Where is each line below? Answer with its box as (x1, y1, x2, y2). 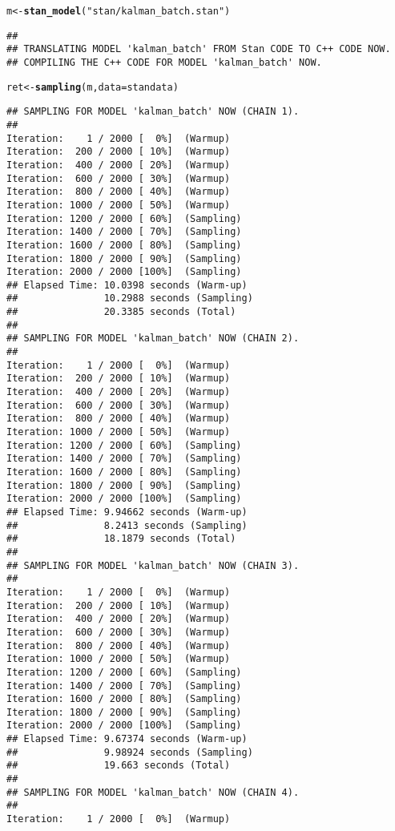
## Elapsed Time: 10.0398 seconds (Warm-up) (6, 279, 248, 291)
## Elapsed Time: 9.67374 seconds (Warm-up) (6, 733, 248, 745)
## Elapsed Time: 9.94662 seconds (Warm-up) (6, 506, 248, 518)
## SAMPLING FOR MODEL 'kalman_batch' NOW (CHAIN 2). (6, 333, 300, 345)
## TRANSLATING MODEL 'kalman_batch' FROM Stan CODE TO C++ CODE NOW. (6, 43, 391, 55)
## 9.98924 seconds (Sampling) (6, 746, 253, 758)
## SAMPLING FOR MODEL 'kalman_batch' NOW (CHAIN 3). (6, 559, 300, 571)
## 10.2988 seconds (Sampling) (6, 292, 253, 305)
